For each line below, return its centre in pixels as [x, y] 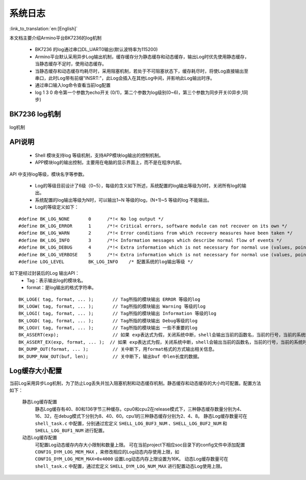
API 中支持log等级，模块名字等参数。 [48, 174]
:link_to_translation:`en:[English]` [44, 29]
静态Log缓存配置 [40, 402]
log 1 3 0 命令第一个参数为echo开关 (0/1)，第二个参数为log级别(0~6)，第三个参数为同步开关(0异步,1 [139, 92]
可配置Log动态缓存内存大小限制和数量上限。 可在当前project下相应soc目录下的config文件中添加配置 [140, 445]
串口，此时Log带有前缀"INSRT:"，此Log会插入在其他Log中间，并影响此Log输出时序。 [125, 78]
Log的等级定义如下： [57, 207]
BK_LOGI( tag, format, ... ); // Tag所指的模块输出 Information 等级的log [118, 314]
